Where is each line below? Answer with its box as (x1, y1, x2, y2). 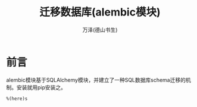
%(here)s (6, 96, 28, 102)
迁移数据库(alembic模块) (39, 5, 161, 19)
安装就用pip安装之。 (16, 84, 67, 91)
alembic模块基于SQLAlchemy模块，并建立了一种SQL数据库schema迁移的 (6, 76, 186, 83)
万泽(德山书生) (82, 26, 118, 33)
